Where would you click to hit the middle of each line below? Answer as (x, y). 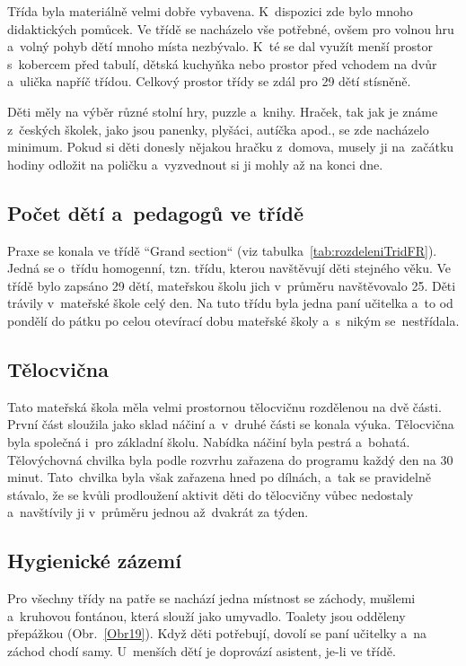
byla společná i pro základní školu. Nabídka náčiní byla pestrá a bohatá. (209, 441)
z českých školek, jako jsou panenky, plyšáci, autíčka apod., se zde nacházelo (218, 129)
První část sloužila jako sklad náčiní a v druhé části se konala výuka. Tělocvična (231, 424)
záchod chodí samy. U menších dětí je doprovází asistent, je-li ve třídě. (202, 650)
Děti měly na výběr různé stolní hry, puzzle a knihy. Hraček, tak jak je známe (223, 111)
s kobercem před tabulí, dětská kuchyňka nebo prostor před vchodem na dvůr (222, 63)
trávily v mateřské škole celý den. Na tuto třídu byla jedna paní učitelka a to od (230, 303)
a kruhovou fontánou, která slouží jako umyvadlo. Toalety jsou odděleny (207, 615)
